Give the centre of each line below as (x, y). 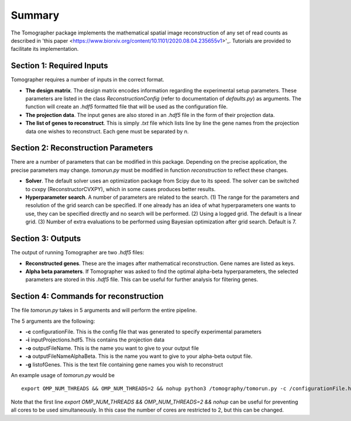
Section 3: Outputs (46, 239)
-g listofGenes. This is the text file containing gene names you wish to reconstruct (124, 364)
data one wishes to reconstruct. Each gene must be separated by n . (107, 131)
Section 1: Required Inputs (59, 66)
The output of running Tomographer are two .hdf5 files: (78, 253)
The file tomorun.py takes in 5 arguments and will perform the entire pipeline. (104, 310)
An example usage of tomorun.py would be (63, 375)
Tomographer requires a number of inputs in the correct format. (87, 80)
